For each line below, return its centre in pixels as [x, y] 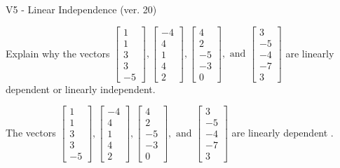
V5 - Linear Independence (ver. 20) [81, 9]
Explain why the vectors [58, 53]
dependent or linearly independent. [81, 89]
